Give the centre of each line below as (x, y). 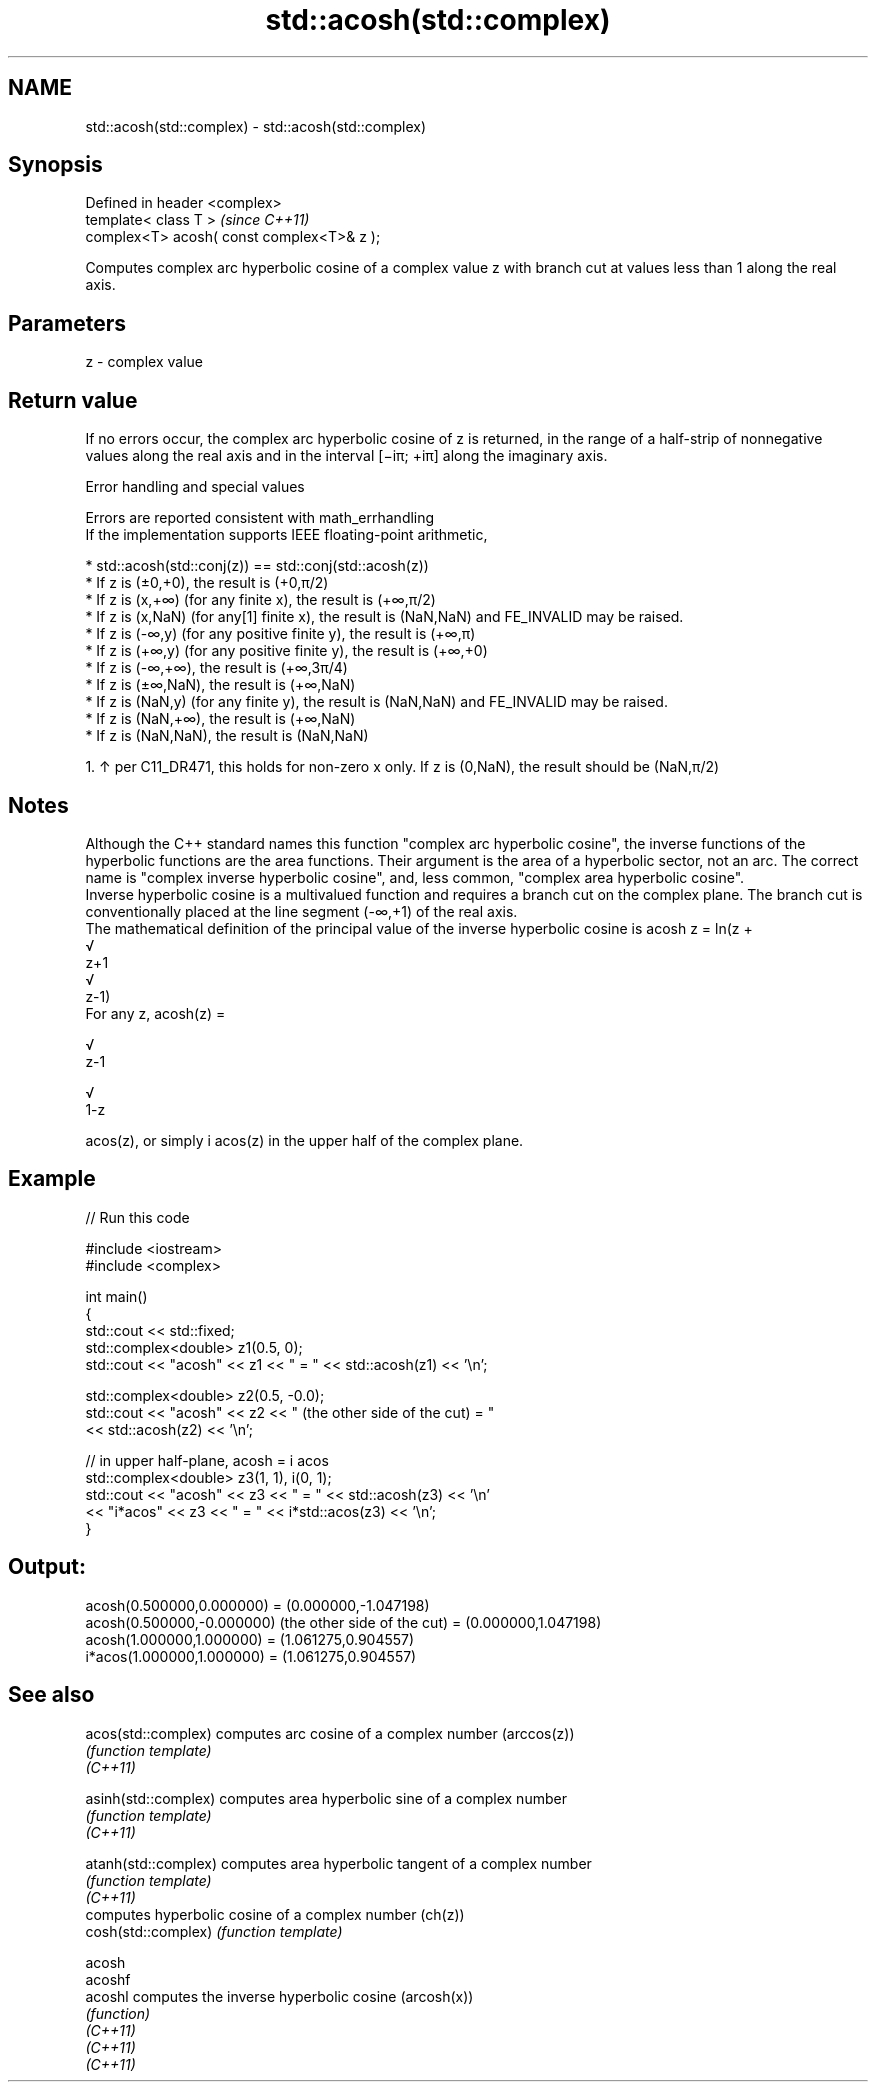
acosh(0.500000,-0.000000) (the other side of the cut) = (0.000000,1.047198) (343, 1622)
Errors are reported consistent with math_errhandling (260, 518)
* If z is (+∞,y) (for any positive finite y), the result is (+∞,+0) (286, 651)
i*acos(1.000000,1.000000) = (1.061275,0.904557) (251, 1656)
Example (52, 1179)
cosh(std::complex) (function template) (214, 1931)
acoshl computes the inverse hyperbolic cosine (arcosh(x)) (279, 1996)
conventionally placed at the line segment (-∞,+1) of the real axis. (301, 911)
